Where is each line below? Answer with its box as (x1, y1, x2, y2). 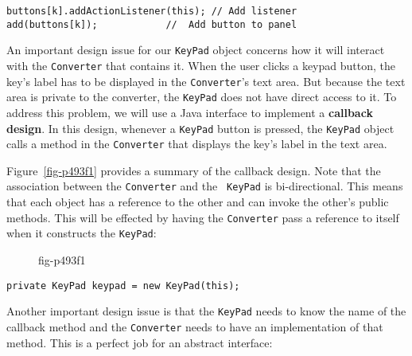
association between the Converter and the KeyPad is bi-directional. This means (6, 178, 403, 194)
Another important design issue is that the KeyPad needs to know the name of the (6, 303, 406, 319)
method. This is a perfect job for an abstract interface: (6, 334, 273, 350)
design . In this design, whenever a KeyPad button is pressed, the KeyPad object (6, 119, 395, 136)
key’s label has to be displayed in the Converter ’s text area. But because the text (6, 72, 406, 89)
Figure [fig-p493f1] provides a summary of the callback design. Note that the (6, 162, 381, 178)
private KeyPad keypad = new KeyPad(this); (6, 280, 240, 291)
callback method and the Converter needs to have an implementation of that (6, 318, 383, 334)
